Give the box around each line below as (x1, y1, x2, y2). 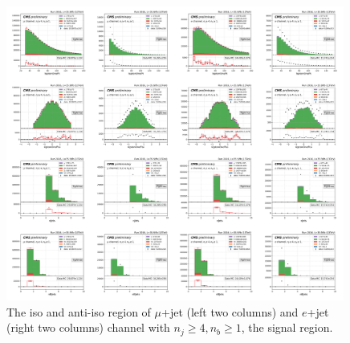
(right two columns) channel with (6, 319, 170, 336)
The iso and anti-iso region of (6, 303, 151, 320)
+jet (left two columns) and (161, 303, 299, 320)
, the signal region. (241, 319, 333, 336)
